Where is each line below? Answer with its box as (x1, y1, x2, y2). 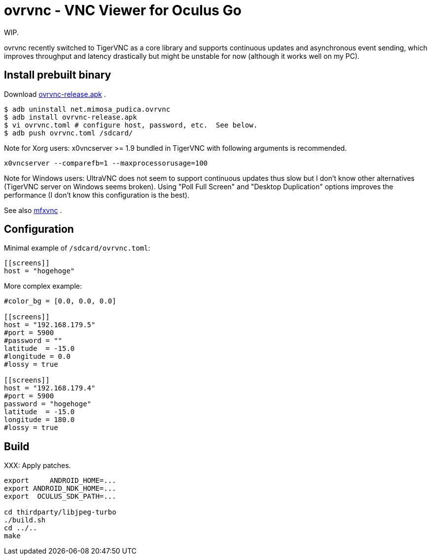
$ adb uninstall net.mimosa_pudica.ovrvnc (4, 105, 171, 113)
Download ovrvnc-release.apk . (4, 89, 106, 98)
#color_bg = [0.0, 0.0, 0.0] (4, 297, 116, 305)
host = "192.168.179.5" (4, 321, 96, 329)
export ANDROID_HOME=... (4, 476, 116, 485)
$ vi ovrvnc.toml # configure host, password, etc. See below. (4, 121, 258, 129)
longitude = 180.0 (4, 416, 75, 424)
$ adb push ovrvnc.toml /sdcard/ (4, 129, 133, 137)
